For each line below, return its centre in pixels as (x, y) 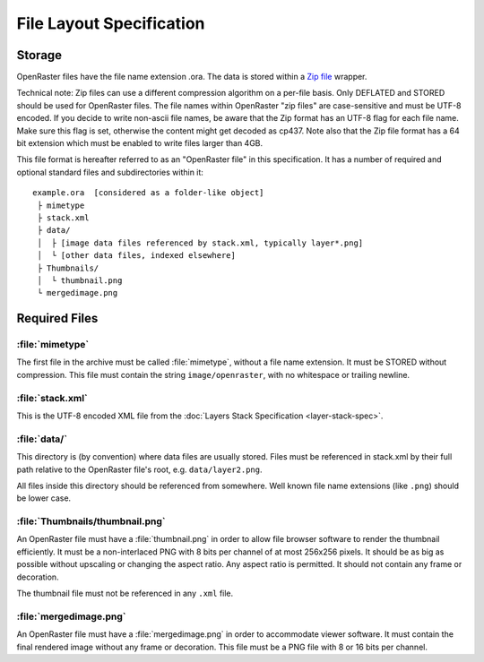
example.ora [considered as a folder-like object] (148, 193)
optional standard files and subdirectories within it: (110, 172)
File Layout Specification (111, 23)
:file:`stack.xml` (52, 398)
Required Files (57, 318)
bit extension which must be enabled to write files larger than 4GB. (140, 143)
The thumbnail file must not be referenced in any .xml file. (125, 593)
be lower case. (44, 498)
